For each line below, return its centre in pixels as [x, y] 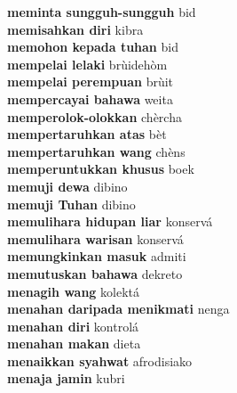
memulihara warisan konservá [95, 238]
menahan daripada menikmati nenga [118, 309]
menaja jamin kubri [66, 378]
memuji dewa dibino [67, 186]
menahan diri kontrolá [73, 326]
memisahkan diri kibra [75, 29]
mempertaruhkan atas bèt [87, 134]
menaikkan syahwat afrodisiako [100, 360]
